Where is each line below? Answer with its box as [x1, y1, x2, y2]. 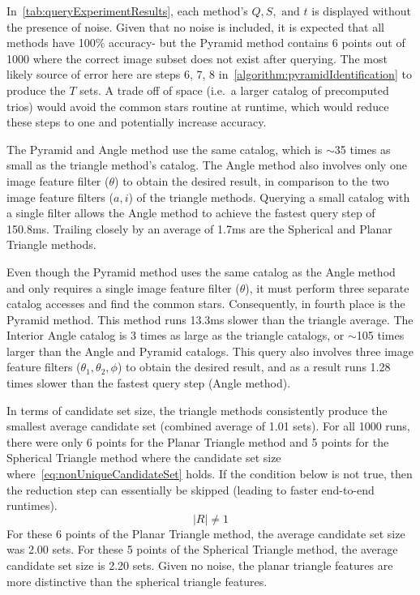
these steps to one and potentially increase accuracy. [6, 113, 267, 131]
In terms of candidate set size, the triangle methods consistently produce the [6, 401, 388, 418]
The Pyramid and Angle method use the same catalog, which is [6, 140, 323, 157]
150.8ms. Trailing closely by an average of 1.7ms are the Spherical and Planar [6, 220, 392, 237]
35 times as [334, 140, 391, 157]
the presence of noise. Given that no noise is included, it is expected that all [6, 18, 385, 35]
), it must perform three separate [245, 279, 409, 296]
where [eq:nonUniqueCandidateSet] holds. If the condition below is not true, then [6, 465, 413, 482]
